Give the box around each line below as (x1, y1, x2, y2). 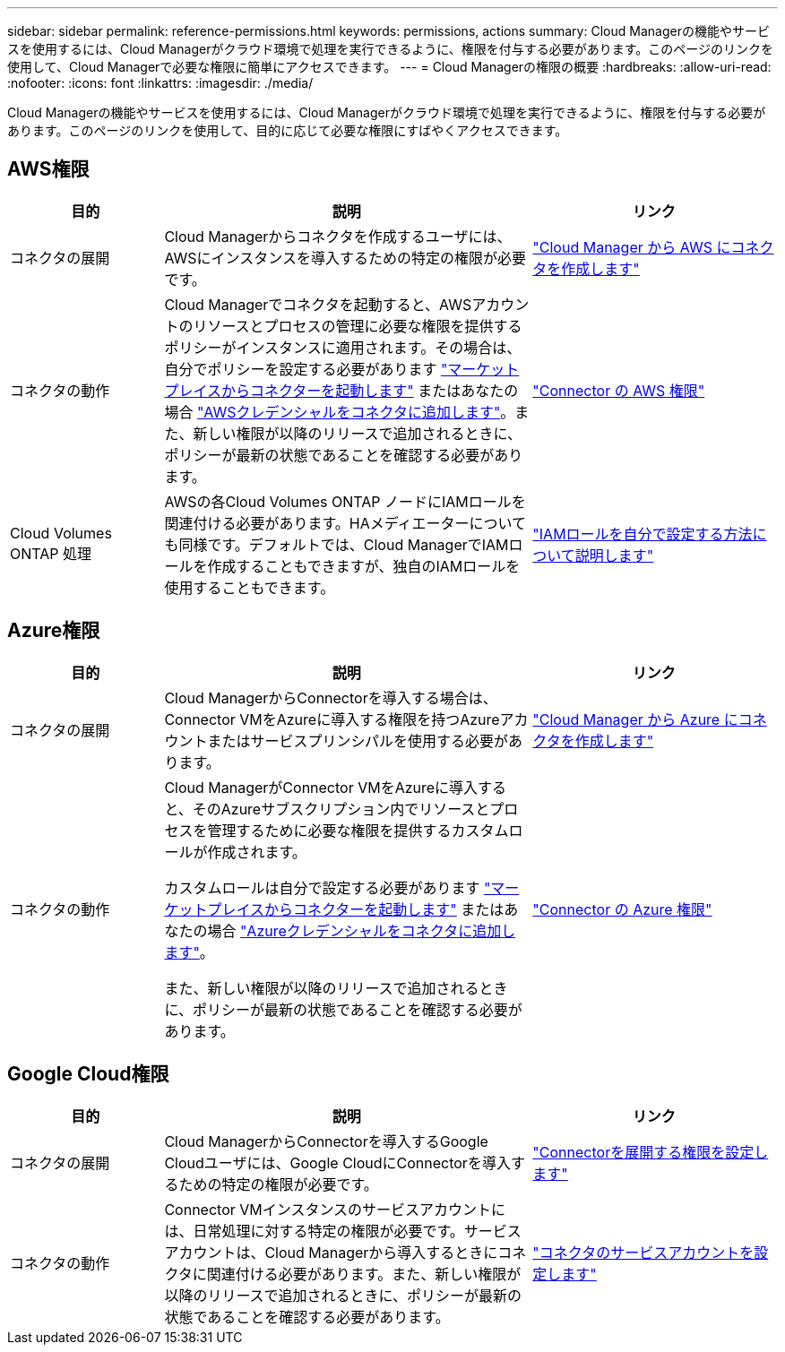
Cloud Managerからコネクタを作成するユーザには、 (164, 227, 512, 245)
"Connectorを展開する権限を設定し (532, 1142, 769, 1161)
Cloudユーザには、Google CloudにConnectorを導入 (164, 1153, 511, 1172)
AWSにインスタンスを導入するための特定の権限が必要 (164, 248, 526, 267)
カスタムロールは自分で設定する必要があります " (164, 878, 491, 897)
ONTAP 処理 (10, 544, 92, 563)
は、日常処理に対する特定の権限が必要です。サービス (164, 1221, 522, 1240)
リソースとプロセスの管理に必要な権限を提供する (193, 316, 522, 335)
